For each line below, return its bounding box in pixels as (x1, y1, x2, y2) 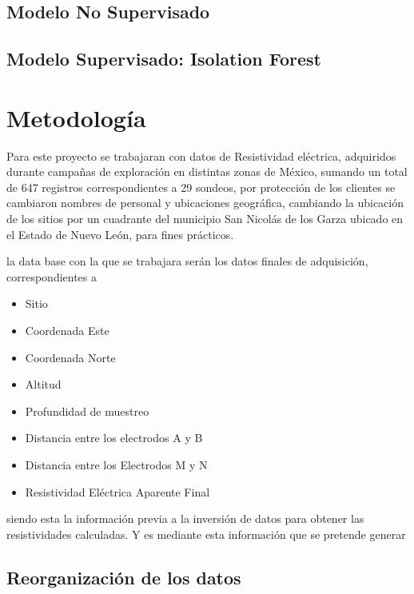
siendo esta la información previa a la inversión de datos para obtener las (6, 510, 364, 527)
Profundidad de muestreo (25, 402, 149, 419)
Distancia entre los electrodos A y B (25, 429, 203, 446)
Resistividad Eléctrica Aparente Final (25, 483, 210, 500)
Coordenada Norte (25, 349, 116, 365)
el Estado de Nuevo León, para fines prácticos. (6, 225, 234, 242)
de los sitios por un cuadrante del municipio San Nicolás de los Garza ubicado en (6, 210, 404, 227)
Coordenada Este (25, 322, 109, 338)
